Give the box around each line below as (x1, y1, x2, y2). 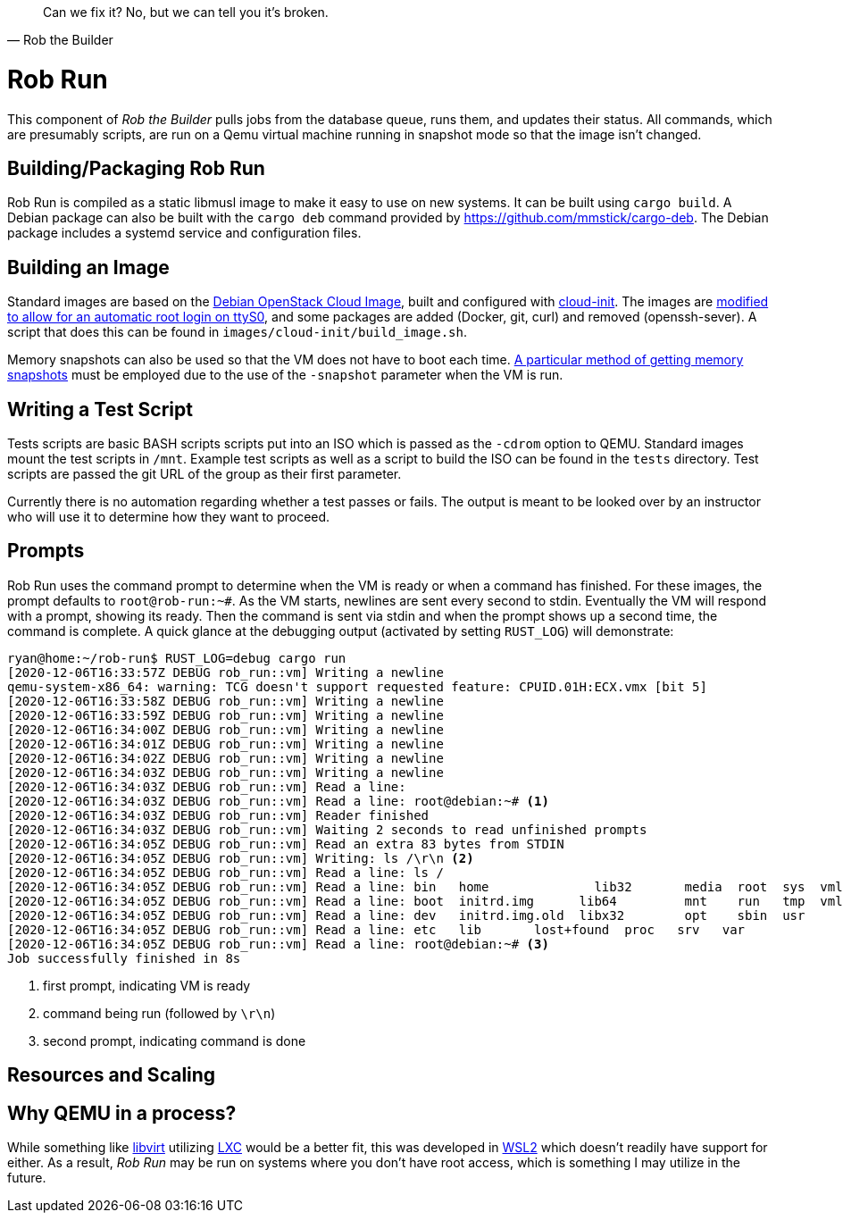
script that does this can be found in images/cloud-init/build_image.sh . (7, 324, 468, 340)
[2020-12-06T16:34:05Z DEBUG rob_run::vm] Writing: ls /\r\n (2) (7, 850, 474, 865)
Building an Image (7, 255, 170, 279)
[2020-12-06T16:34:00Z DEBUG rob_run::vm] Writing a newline (7, 722, 444, 737)
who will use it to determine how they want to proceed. (7, 509, 330, 525)
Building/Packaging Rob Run (7, 156, 265, 180)
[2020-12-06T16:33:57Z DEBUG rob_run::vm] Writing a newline (7, 664, 444, 680)
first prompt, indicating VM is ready (43, 977, 251, 993)
